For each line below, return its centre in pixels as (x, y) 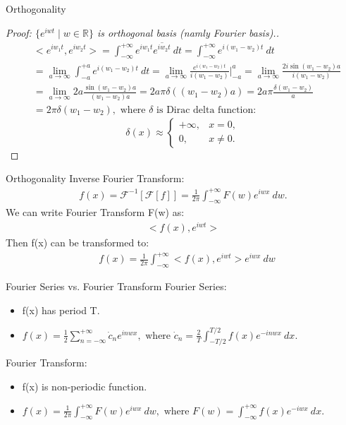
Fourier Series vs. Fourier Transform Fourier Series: (116, 286)
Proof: (19, 32)
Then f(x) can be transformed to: (78, 243)
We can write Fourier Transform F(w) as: (95, 212)
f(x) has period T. (61, 310)
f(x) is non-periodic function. (85, 387)
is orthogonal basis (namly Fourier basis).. (188, 32)
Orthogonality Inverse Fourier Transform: (95, 178)
